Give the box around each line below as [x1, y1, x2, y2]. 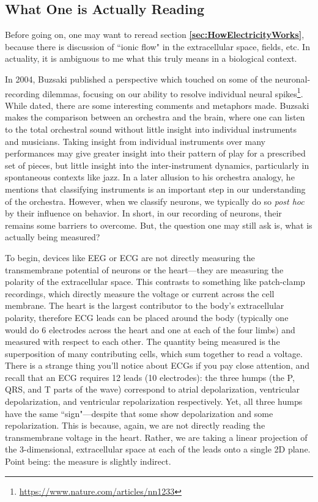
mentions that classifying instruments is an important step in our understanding [5, 182, 306, 195]
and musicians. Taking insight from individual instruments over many [5, 135, 265, 147]
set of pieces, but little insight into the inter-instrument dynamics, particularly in [5, 158, 309, 171]
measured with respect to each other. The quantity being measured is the [5, 335, 280, 348]
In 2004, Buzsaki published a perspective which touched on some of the [5, 72, 272, 85]
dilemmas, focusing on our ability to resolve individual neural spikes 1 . [42, 85, 303, 100]
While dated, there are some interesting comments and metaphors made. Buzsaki [5, 98, 309, 111]
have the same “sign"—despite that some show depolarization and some [5, 407, 273, 419]
